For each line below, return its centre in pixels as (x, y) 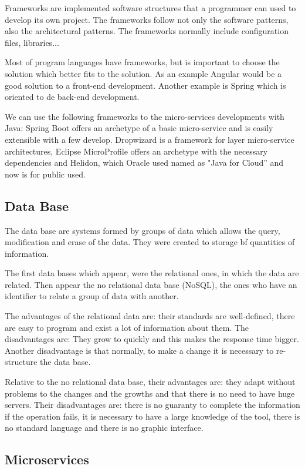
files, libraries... (32, 42)
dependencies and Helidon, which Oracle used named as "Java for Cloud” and (144, 163)
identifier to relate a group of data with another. (92, 296)
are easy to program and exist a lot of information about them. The (127, 327)
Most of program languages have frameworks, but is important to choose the (142, 62)
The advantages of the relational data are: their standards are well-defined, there (150, 316)
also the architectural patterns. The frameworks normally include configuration (147, 31)
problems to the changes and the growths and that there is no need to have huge (150, 393)
